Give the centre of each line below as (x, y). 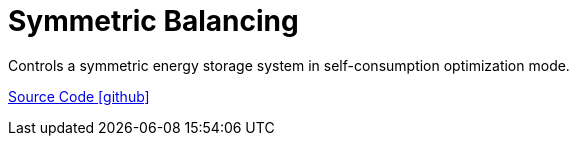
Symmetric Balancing (153, 21)
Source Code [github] (79, 96)
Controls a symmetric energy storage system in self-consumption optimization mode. (289, 65)
